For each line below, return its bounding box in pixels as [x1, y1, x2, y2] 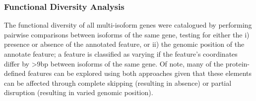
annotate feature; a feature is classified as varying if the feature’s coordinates [4, 49, 238, 59]
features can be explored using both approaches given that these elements [28, 68, 252, 78]
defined [4, 68, 26, 78]
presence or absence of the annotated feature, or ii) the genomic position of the [4, 39, 245, 49]
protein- [225, 58, 250, 68]
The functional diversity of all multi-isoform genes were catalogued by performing [4, 20, 252, 30]
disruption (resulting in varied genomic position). [4, 87, 153, 98]
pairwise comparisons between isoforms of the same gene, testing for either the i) [4, 29, 250, 39]
